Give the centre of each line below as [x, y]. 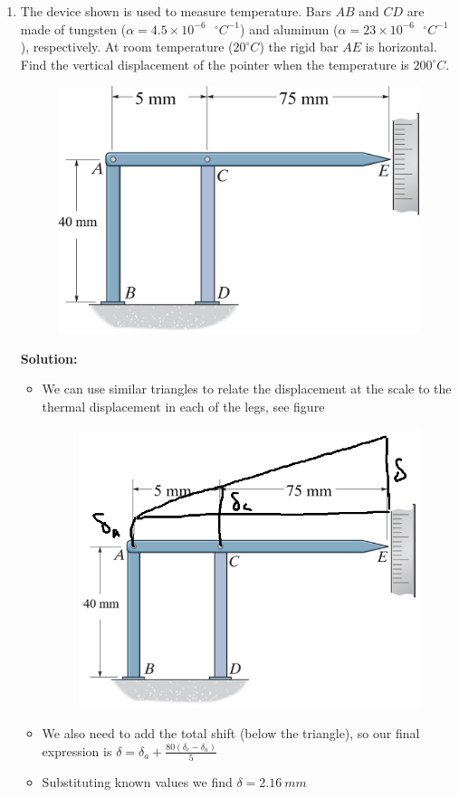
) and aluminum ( [289, 28]
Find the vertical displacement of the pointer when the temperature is [215, 64]
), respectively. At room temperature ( [127, 47]
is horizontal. [401, 47]
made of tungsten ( [73, 28]
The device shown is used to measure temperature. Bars [176, 11]
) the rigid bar [299, 47]
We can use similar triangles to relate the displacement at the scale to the [247, 389]
